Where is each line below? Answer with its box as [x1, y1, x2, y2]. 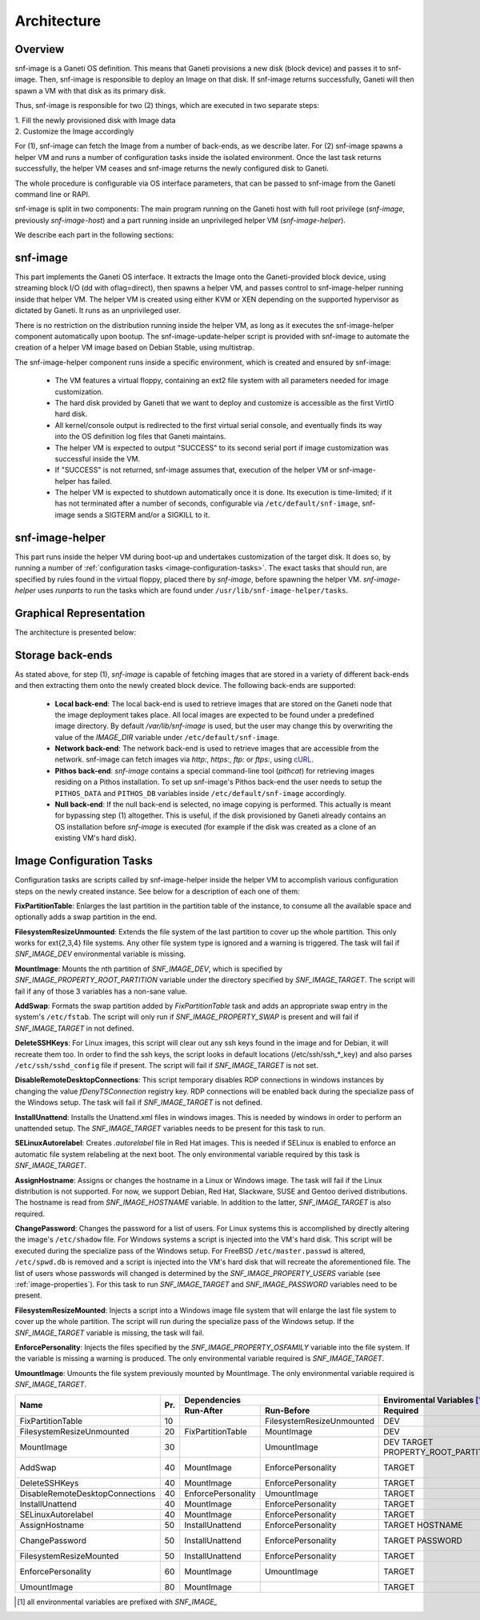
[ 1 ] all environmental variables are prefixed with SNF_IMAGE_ [17, 1597, 218, 1606]
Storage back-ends [14, 648, 113, 662]
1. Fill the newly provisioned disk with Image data [14, 115, 176, 125]
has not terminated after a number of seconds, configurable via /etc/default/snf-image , [54, 498, 361, 508]
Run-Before [265, 1405, 310, 1416]
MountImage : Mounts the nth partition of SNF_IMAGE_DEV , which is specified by [14, 964, 283, 974]
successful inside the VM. [54, 454, 140, 463]
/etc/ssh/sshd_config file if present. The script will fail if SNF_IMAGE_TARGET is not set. [14, 1060, 319, 1070]
